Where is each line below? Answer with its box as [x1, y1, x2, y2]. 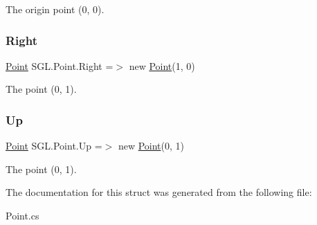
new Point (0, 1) [118, 138, 184, 153]
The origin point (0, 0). [6, 2, 105, 16]
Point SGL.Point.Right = [6, 58, 114, 73]
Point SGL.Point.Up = [6, 138, 102, 153]
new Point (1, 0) [129, 58, 195, 73]
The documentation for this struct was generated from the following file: [6, 185, 312, 199]
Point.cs [6, 208, 39, 222]
